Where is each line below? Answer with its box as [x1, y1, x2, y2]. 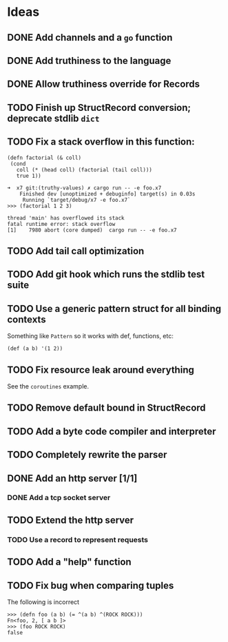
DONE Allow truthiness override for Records [7, 79, 200, 90]
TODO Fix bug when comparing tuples [7, 579, 174, 591]
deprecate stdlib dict [7, 112, 100, 124]
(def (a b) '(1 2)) [7, 345, 63, 352]
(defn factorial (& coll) [7, 154, 81, 161]
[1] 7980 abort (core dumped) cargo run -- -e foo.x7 [7, 227, 177, 234]
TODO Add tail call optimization [7, 245, 145, 257]
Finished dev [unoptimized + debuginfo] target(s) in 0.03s [19, 190, 196, 197]
